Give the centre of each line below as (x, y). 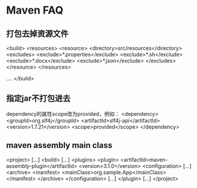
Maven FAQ (35, 10)
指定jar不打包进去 (38, 98)
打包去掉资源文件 (37, 33)
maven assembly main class (59, 145)
